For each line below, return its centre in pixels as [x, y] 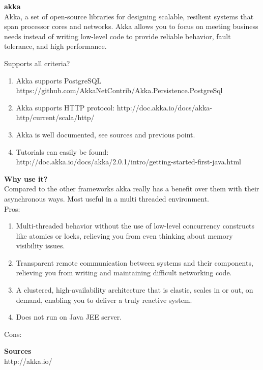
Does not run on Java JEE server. [69, 317]
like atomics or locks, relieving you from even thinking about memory [124, 235]
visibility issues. [40, 246]
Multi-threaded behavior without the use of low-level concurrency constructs [135, 226]
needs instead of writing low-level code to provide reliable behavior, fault [118, 36]
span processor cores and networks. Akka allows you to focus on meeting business [131, 26]
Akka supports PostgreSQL [59, 80]
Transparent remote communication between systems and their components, [135, 262]
